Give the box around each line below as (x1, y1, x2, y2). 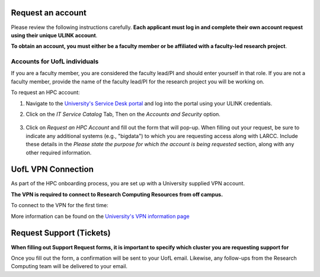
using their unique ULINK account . (11, 31, 98, 38)
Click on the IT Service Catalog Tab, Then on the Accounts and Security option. (25, 111, 220, 118)
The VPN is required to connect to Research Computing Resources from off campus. (11, 191, 223, 198)
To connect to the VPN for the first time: (11, 202, 109, 209)
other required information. (25, 149, 92, 156)
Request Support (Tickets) (11, 228, 111, 238)
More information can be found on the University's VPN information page (11, 212, 190, 220)
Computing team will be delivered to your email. (11, 263, 127, 270)
